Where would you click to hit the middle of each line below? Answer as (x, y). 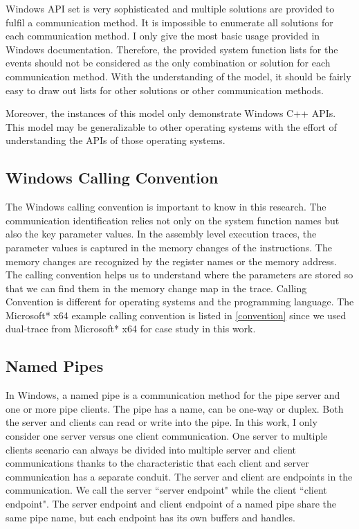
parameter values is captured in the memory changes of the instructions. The (169, 247)
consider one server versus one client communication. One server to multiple (167, 436)
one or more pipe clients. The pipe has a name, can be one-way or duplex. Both (175, 408)
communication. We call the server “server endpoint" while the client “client (166, 490)
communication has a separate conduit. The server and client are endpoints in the (179, 476)
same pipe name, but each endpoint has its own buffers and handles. (150, 517)
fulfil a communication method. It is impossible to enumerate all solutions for (169, 22)
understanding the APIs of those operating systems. (116, 140)
